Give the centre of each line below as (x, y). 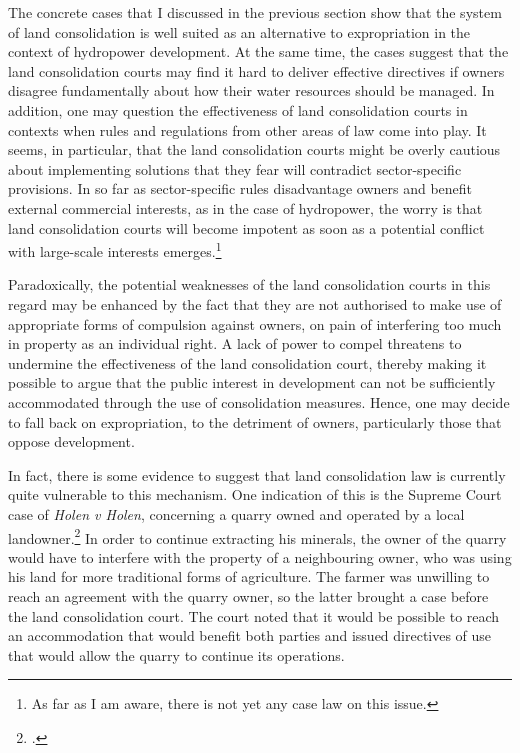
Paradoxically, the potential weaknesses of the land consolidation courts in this (249, 284)
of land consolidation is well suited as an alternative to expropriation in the (239, 31)
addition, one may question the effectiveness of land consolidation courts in (238, 109)
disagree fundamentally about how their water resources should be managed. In (251, 90)
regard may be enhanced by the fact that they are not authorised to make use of (255, 303)
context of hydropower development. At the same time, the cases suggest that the (258, 51)
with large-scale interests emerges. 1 (115, 249)
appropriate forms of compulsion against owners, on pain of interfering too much (255, 323)
